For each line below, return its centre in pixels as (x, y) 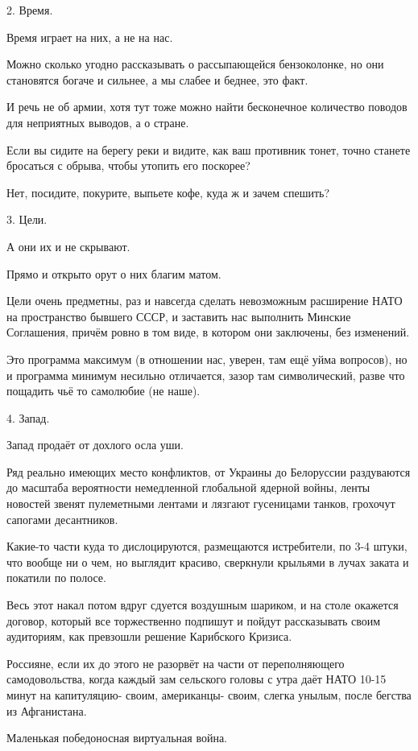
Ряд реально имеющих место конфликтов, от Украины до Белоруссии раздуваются (209, 471)
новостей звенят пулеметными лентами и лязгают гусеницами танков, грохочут (201, 503)
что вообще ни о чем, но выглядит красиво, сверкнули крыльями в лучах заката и (208, 561)
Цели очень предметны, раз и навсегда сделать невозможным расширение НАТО (205, 301)
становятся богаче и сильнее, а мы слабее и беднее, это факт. (157, 79)
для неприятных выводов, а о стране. (98, 122)
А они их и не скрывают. (68, 246)
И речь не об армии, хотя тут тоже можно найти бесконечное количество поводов (207, 107)
